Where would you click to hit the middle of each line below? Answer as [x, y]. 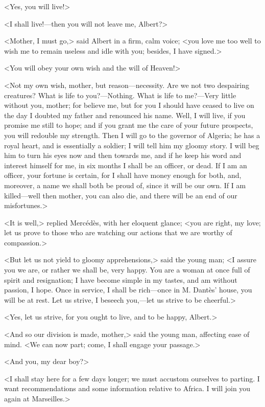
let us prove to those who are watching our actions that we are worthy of [118, 232]
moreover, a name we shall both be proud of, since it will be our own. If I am [125, 185]
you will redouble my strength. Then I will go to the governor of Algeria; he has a [132, 135]
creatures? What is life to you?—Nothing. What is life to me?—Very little [120, 95]
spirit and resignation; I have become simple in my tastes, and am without [121, 279]
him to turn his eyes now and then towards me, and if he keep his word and [123, 155]
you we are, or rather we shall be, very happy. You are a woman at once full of [127, 270]
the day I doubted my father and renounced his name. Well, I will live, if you [125, 115]
